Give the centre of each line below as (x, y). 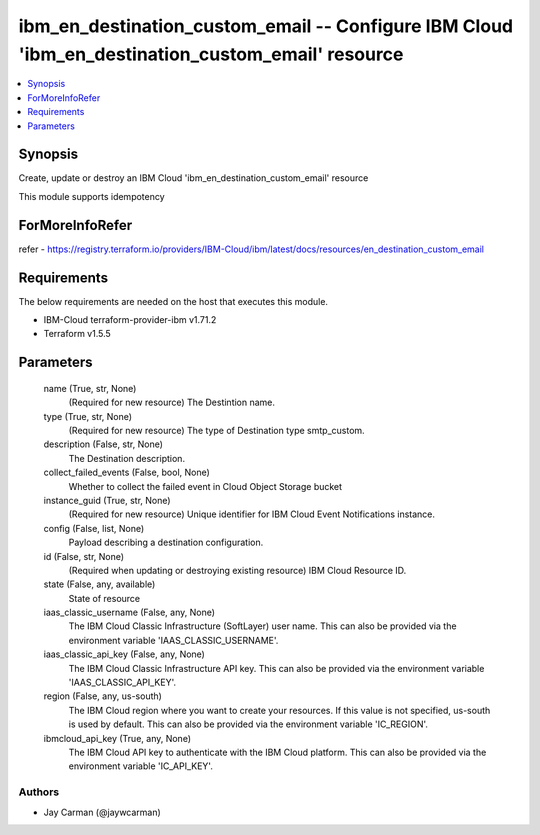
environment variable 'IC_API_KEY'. (141, 766)
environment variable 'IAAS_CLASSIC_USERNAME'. (173, 640)
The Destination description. (126, 458)
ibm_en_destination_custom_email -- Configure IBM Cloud (266, 26)
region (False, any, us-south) (102, 696)
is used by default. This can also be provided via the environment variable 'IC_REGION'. (248, 724)
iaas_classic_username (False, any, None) (129, 612)
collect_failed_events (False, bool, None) (126, 472)
